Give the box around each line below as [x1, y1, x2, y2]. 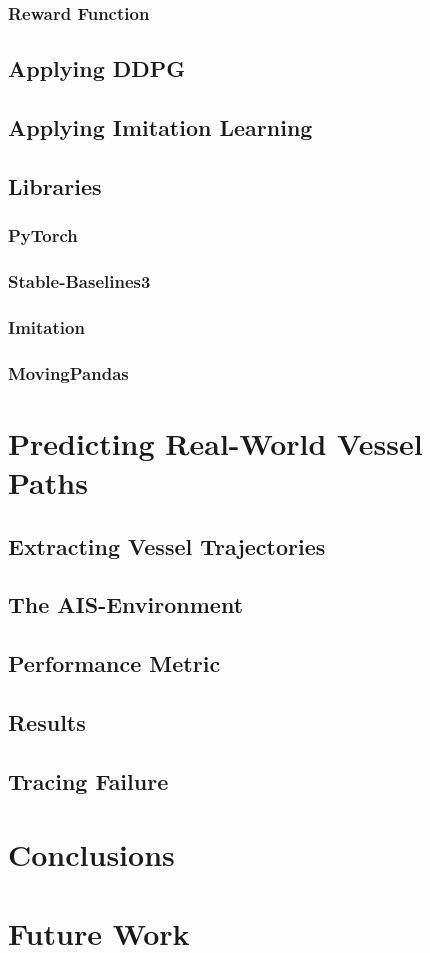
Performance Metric [8, 648, 221, 679]
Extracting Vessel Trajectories [8, 530, 326, 561]
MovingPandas [8, 360, 129, 385]
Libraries [8, 170, 102, 201]
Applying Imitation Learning [8, 112, 313, 143]
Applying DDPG [8, 53, 186, 84]
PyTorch [8, 223, 78, 248]
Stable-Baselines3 [8, 268, 151, 293]
